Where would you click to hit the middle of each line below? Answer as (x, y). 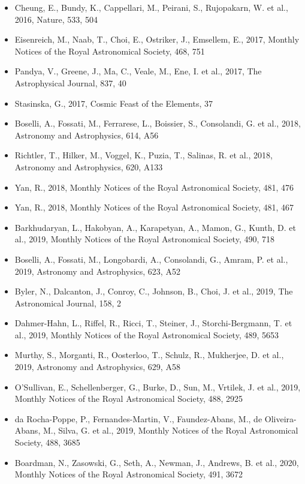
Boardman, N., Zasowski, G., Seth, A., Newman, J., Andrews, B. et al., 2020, (157, 462)
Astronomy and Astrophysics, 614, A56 (87, 135)
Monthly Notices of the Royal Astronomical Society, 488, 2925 (129, 399)
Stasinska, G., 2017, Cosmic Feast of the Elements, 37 (114, 103)
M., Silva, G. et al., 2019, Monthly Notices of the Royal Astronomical (170, 430)
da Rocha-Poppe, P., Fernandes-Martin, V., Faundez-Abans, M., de (138, 418)
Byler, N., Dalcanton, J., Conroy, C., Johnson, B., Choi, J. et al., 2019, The (154, 291)
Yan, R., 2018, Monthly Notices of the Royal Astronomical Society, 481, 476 (154, 187)
